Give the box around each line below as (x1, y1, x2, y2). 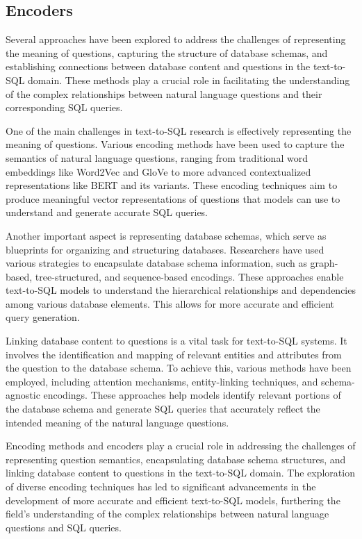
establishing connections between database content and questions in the (6, 59, 311, 74)
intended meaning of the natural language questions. (6, 415, 229, 429)
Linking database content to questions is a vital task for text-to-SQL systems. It (6, 333, 347, 348)
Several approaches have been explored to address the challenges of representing (6, 32, 346, 47)
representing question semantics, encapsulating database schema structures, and (6, 451, 346, 466)
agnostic (6, 388, 40, 402)
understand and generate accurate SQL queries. (6, 205, 208, 219)
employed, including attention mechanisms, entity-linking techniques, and (6, 374, 318, 388)
